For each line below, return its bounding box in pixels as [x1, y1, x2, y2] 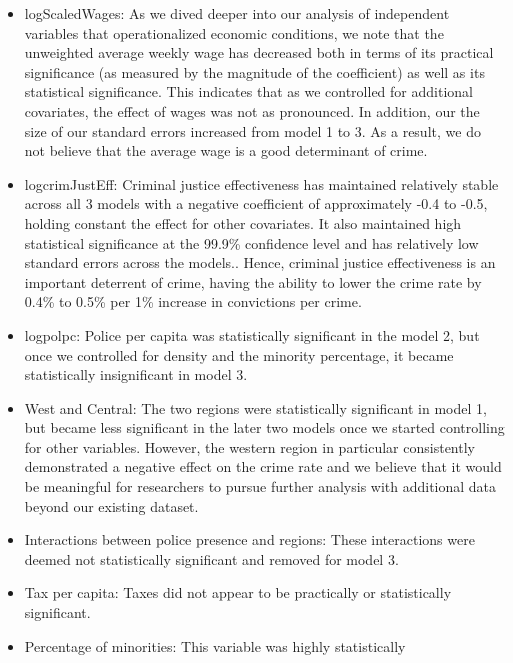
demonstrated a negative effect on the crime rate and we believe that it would [24, 456, 502, 477]
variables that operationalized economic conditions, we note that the [24, 22, 444, 43]
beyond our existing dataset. [24, 495, 199, 516]
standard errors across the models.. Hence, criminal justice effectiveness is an [24, 252, 496, 273]
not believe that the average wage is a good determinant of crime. [24, 140, 428, 161]
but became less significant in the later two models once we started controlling [24, 417, 505, 438]
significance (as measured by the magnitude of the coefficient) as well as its [24, 61, 485, 82]
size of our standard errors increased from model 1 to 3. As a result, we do [24, 120, 481, 141]
